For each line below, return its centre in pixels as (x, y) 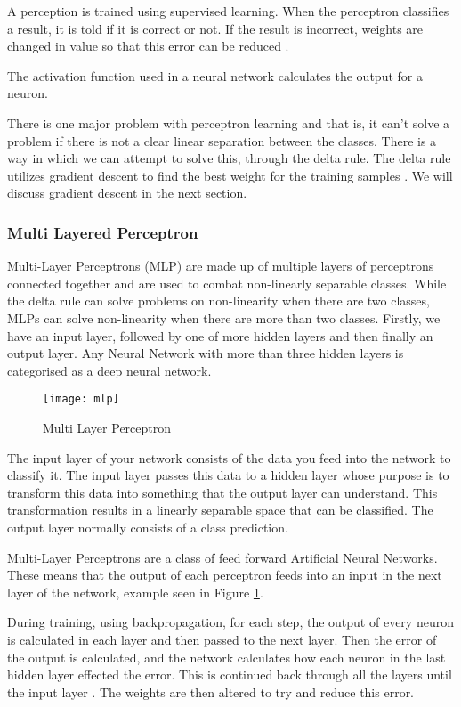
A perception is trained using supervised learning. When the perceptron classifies (228, 11)
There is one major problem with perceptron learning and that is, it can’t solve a (229, 122)
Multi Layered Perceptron (103, 232)
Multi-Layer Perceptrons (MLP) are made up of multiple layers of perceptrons (221, 266)
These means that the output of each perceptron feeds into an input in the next (225, 575)
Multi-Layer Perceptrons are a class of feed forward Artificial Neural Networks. (222, 557)
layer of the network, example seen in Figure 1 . (135, 592)
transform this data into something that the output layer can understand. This (222, 492)
